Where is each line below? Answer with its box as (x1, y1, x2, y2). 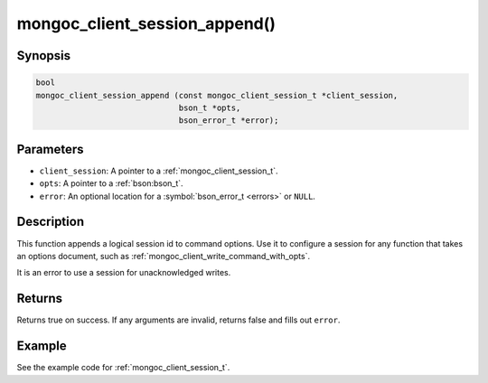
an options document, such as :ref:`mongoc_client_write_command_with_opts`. (16, 250, 311, 261)
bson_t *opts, (178, 102, 241, 113)
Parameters (16, 141, 84, 157)
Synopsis (16, 48, 71, 63)
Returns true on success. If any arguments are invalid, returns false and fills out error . (16, 314, 341, 325)
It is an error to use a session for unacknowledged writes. (16, 267, 231, 278)
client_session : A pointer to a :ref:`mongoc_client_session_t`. (39, 165, 278, 176)
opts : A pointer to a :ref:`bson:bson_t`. (39, 178, 184, 189)
